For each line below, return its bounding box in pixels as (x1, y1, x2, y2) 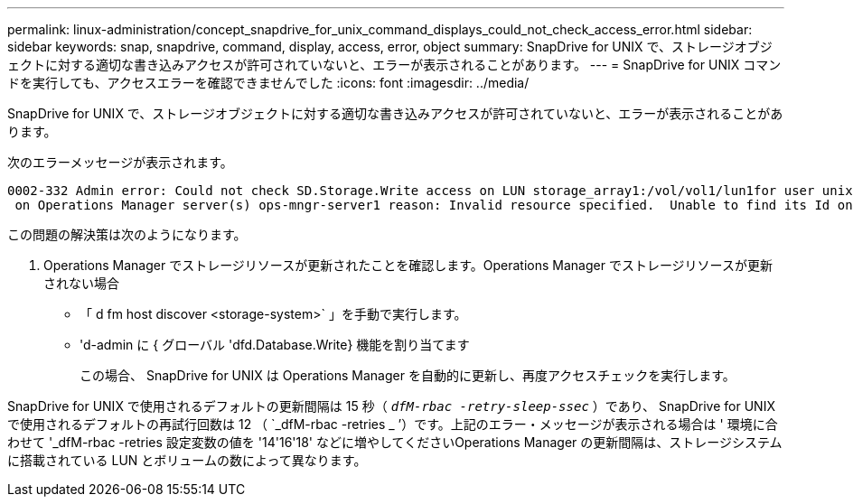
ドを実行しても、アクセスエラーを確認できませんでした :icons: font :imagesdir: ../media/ (7, 75, 530, 90)
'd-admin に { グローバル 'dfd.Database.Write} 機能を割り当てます (80, 337, 470, 352)
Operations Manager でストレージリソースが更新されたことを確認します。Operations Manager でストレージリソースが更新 (43, 257, 773, 273)
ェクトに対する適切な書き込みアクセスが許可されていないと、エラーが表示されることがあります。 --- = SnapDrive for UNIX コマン (7, 57, 782, 72)
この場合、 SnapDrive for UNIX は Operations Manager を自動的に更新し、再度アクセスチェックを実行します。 (80, 368, 736, 383)
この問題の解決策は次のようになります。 (7, 227, 247, 242)
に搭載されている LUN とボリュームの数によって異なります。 (7, 453, 367, 468)
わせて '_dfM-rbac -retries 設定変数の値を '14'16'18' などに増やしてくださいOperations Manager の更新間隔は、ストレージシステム (7, 434, 783, 450)
